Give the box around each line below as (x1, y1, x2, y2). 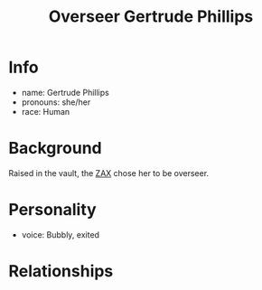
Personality (8, 200, 97, 220)
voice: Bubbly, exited (21, 229, 100, 240)
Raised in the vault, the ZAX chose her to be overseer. (8, 167, 210, 178)
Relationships (8, 261, 114, 281)
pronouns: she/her (21, 97, 91, 108)
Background (8, 138, 102, 159)
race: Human (21, 106, 70, 117)
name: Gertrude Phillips (21, 87, 109, 98)
